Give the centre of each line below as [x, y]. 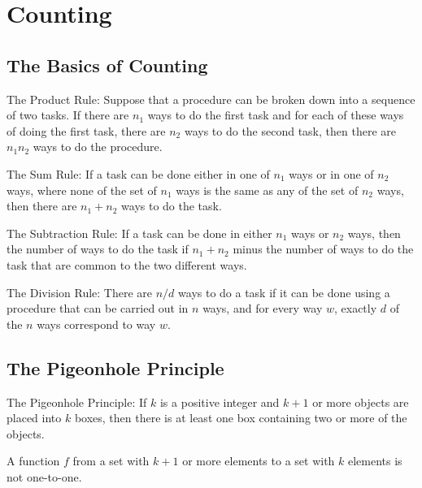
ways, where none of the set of [82, 190]
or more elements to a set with [259, 461]
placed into [34, 418]
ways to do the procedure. [98, 147]
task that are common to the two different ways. [127, 264]
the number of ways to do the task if [98, 249]
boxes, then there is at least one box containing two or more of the [241, 418]
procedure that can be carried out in [98, 308]
